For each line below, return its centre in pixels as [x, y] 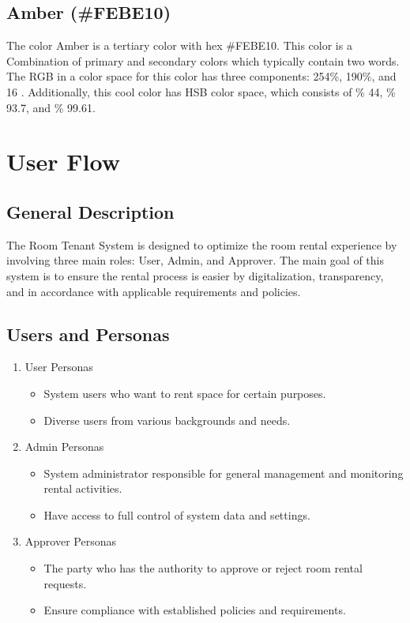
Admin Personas [64, 447]
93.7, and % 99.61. [51, 107]
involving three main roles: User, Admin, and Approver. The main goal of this [196, 260]
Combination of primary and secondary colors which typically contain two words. [203, 60]
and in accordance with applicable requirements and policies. [154, 291]
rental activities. [83, 488]
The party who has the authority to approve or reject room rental [203, 568]
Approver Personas [70, 541]
